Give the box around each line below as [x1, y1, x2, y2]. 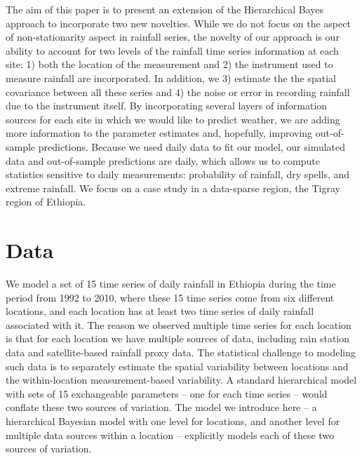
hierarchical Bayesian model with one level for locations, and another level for [6, 413, 340, 428]
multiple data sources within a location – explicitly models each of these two [6, 427, 335, 442]
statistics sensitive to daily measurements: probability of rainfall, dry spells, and [6, 167, 350, 182]
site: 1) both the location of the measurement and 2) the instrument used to [6, 57, 333, 72]
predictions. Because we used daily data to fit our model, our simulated [38, 139, 346, 154]
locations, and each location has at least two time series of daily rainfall [6, 304, 314, 318]
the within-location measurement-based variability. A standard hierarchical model [6, 372, 357, 387]
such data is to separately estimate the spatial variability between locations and [6, 358, 349, 373]
